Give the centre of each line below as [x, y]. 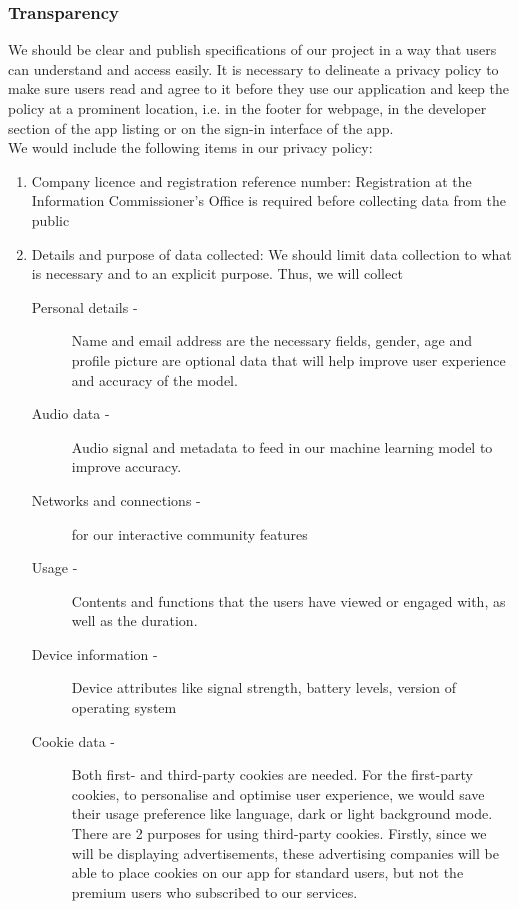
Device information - [94, 653]
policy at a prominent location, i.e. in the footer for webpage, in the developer [247, 108]
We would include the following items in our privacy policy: [190, 147]
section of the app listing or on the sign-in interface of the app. [201, 127]
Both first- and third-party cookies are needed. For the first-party [272, 774]
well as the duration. [134, 620]
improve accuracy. [126, 466]
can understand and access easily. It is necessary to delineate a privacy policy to [253, 68]
